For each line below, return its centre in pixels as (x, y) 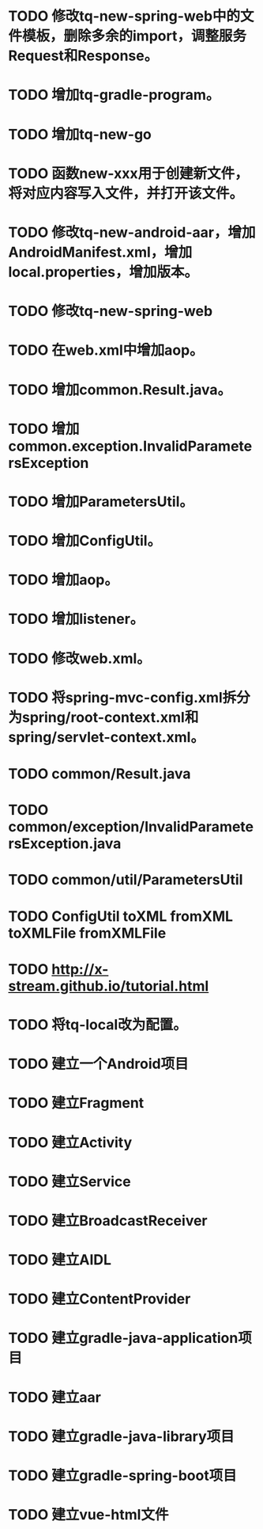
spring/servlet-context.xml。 (107, 737)
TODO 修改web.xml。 (80, 658)
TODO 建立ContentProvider (100, 1299)
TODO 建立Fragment (76, 1103)
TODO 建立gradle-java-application (123, 1338)
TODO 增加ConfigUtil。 (85, 541)
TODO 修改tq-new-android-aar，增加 (132, 232)
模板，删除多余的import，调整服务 (135, 36)
